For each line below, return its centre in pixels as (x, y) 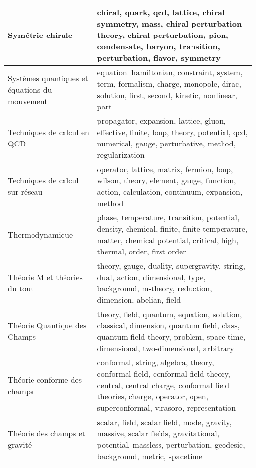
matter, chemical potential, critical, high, (168, 240)
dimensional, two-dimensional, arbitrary (166, 348)
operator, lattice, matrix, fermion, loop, (165, 169)
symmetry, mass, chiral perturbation (170, 23)
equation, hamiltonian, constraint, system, (170, 72)
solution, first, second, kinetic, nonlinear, (167, 95)
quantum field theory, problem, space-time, (171, 337)
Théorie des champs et (47, 433)
